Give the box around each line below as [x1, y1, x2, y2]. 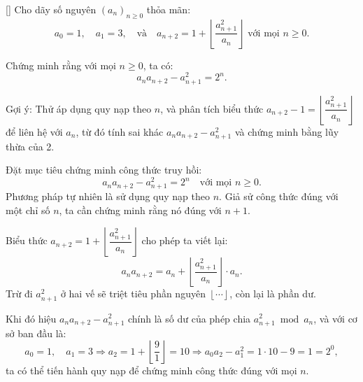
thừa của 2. [6, 139, 55, 153]
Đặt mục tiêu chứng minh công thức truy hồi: [6, 162, 202, 177]
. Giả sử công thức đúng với [219, 189, 339, 204]
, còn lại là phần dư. [229, 286, 316, 301]
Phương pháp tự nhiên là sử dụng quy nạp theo [6, 189, 211, 204]
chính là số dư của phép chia [127, 311, 251, 325]
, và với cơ [313, 311, 357, 325]
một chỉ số [6, 202, 50, 217]
